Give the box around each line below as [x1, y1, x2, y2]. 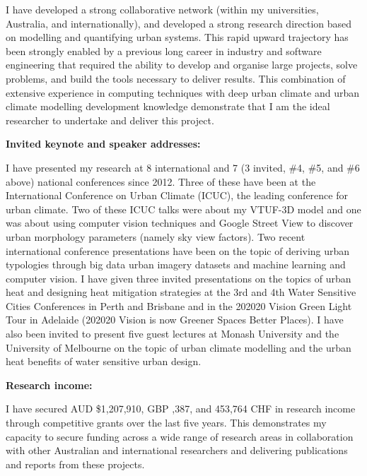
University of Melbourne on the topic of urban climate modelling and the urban [6, 340, 351, 355]
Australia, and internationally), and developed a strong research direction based [6, 16, 352, 30]
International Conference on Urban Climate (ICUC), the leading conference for [6, 188, 348, 203]
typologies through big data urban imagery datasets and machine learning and [6, 257, 346, 272]
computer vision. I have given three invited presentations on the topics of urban [6, 270, 351, 285]
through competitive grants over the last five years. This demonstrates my [6, 415, 327, 430]
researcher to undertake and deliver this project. [6, 112, 214, 127]
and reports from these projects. [6, 456, 145, 471]
